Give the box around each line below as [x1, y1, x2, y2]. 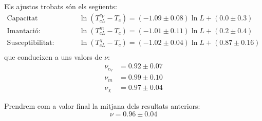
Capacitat [7, 14, 38, 22]
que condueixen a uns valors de [4, 51, 102, 62]
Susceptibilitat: [7, 39, 54, 46]
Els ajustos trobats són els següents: [4, 1, 117, 11]
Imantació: [7, 27, 41, 35]
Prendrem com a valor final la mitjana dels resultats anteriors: [4, 101, 200, 111]
